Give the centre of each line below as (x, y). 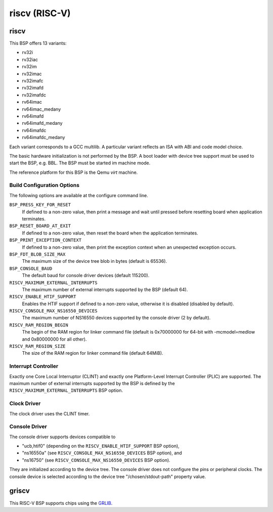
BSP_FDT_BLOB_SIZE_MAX (37, 254)
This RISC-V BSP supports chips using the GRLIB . (61, 503)
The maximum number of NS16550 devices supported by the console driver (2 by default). (116, 318)
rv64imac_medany (41, 109)
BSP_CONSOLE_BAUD (31, 268)
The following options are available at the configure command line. (79, 195)
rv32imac (32, 74)
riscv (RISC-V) (40, 13)
